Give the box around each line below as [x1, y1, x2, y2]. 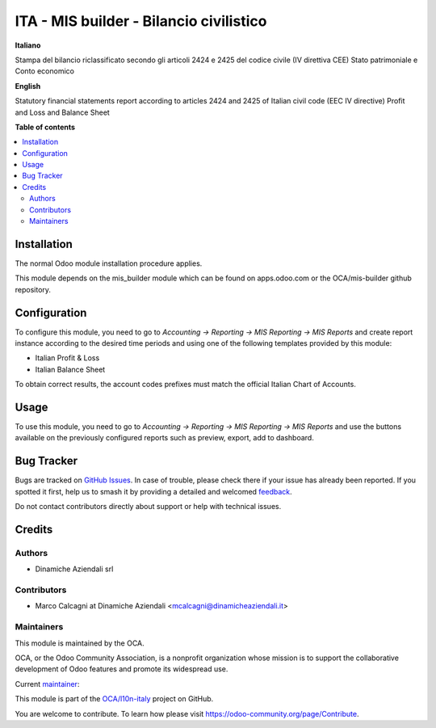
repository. [15, 284, 52, 294]
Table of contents [15, 122, 76, 132]
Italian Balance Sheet [35, 364, 106, 374]
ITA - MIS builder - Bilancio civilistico [15, 12, 267, 30]
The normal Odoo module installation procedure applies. [15, 259, 203, 268]
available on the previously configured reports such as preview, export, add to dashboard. [15, 433, 314, 443]
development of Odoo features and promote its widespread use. [15, 664, 228, 674]
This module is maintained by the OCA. [15, 638, 145, 648]
